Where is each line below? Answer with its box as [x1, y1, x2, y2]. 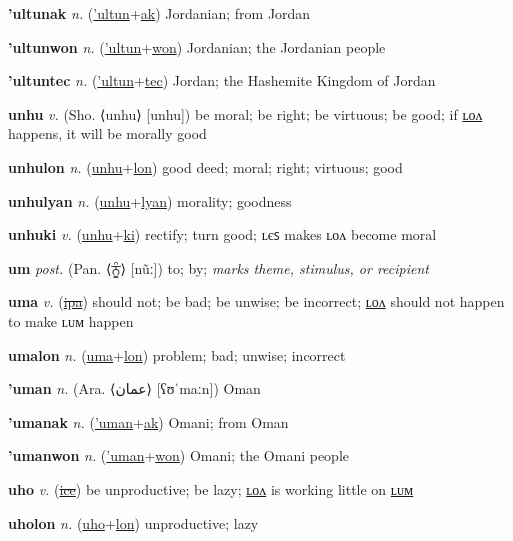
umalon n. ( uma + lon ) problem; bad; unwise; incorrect [8, 344, 346, 365]
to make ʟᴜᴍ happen [8, 310, 134, 331]
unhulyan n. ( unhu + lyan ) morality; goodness [8, 190, 292, 211]
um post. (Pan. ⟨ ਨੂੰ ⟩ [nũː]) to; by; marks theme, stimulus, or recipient [8, 257, 429, 278]
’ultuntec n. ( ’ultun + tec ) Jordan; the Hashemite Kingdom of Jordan [8, 70, 436, 91]
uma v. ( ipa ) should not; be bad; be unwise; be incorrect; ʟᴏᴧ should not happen [8, 291, 505, 312]
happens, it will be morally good [8, 123, 207, 144]
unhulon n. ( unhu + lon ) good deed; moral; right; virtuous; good [8, 156, 403, 177]
